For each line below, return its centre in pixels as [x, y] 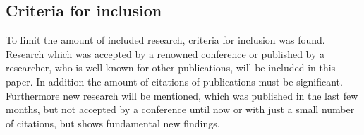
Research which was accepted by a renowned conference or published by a [165, 53]
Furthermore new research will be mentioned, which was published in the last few [182, 95]
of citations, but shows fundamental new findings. [113, 123]
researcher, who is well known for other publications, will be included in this [171, 67]
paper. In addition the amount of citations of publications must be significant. [174, 81]
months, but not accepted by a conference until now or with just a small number [180, 109]
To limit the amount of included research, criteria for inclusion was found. [165, 40]
